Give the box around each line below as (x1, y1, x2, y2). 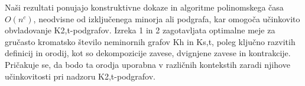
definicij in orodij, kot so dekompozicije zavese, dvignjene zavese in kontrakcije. (5, 47, 291, 59)
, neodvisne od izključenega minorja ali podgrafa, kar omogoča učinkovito (33, 12, 300, 25)
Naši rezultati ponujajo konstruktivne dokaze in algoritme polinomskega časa (5, 1, 284, 13)
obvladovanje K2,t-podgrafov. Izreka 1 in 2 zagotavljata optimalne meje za (5, 24, 275, 36)
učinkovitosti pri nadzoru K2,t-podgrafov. (5, 70, 155, 82)
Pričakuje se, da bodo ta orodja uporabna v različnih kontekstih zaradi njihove (5, 58, 290, 70)
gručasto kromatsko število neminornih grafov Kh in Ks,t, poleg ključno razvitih (5, 35, 296, 47)
